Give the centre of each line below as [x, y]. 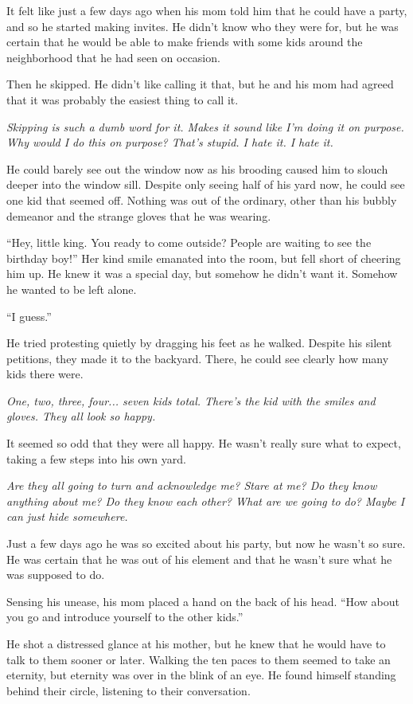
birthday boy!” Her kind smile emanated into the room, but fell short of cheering [204, 258]
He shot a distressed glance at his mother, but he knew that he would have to [196, 643]
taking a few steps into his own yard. [96, 458]
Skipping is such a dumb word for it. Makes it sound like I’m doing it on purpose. [205, 126]
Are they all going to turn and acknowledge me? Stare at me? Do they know [192, 485]
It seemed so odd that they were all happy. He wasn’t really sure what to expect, [204, 443]
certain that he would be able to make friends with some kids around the [185, 42]
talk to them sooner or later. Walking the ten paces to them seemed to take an [199, 659]
